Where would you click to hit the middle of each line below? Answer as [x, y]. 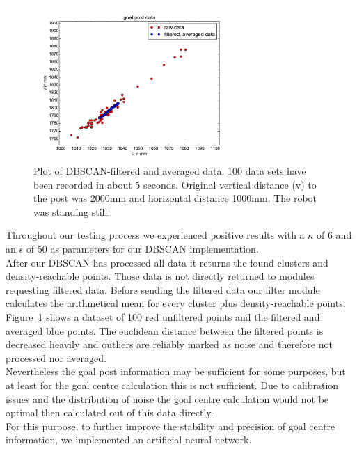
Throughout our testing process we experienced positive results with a [155, 235]
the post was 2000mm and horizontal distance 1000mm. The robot [175, 198]
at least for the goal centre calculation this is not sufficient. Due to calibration [172, 385]
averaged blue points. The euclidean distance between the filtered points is [165, 330]
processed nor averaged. [56, 357]
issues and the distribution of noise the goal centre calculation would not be [167, 398]
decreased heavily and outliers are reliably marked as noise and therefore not [169, 344]
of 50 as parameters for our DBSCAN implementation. [142, 249]
